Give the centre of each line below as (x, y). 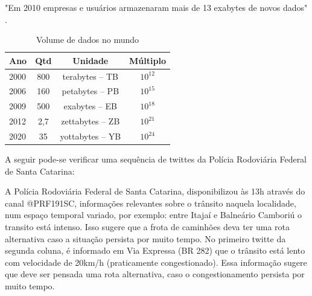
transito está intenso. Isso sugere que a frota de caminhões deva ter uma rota (148, 227)
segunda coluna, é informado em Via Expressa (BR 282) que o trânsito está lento (155, 250)
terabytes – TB (91, 76)
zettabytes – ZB (91, 121)
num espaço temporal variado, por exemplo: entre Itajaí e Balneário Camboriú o (154, 215)
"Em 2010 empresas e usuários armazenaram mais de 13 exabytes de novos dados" (156, 7)
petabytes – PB (91, 91)
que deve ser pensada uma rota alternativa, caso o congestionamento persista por (155, 274)
